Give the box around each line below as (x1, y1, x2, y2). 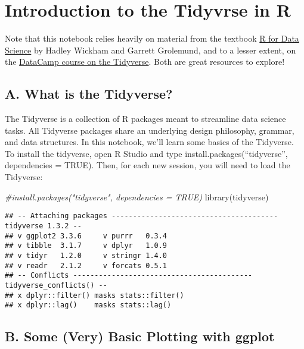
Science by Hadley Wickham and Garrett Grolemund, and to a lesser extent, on (5, 43, 296, 56)
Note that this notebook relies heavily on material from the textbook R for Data (5, 32, 299, 45)
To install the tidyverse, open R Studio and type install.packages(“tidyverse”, (5, 147, 288, 159)
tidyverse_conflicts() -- (5, 281, 107, 290)
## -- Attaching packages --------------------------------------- (5, 212, 278, 221)
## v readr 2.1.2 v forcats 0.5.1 (5, 261, 167, 270)
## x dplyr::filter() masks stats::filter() (5, 291, 184, 300)
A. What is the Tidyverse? (5, 84, 173, 103)
